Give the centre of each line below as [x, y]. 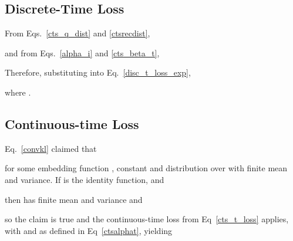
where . [18, 92]
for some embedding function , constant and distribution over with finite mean [146, 168]
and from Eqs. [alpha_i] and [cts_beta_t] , [82, 52]
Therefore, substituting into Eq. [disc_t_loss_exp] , [98, 72]
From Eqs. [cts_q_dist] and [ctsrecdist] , [78, 33]
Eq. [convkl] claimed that [51, 148]
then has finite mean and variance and [74, 199]
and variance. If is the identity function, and [85, 179]
